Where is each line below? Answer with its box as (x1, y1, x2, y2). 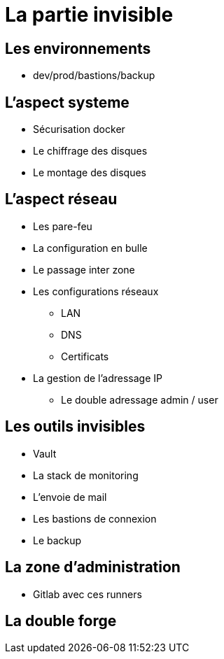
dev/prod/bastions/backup (33, 69, 155, 82)
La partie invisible (5, 3, 174, 27)
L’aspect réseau (5, 190, 118, 208)
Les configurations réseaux (33, 285, 159, 297)
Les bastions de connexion (33, 512, 157, 525)
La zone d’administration (5, 558, 181, 576)
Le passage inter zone (33, 263, 135, 276)
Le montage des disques (33, 166, 146, 179)
